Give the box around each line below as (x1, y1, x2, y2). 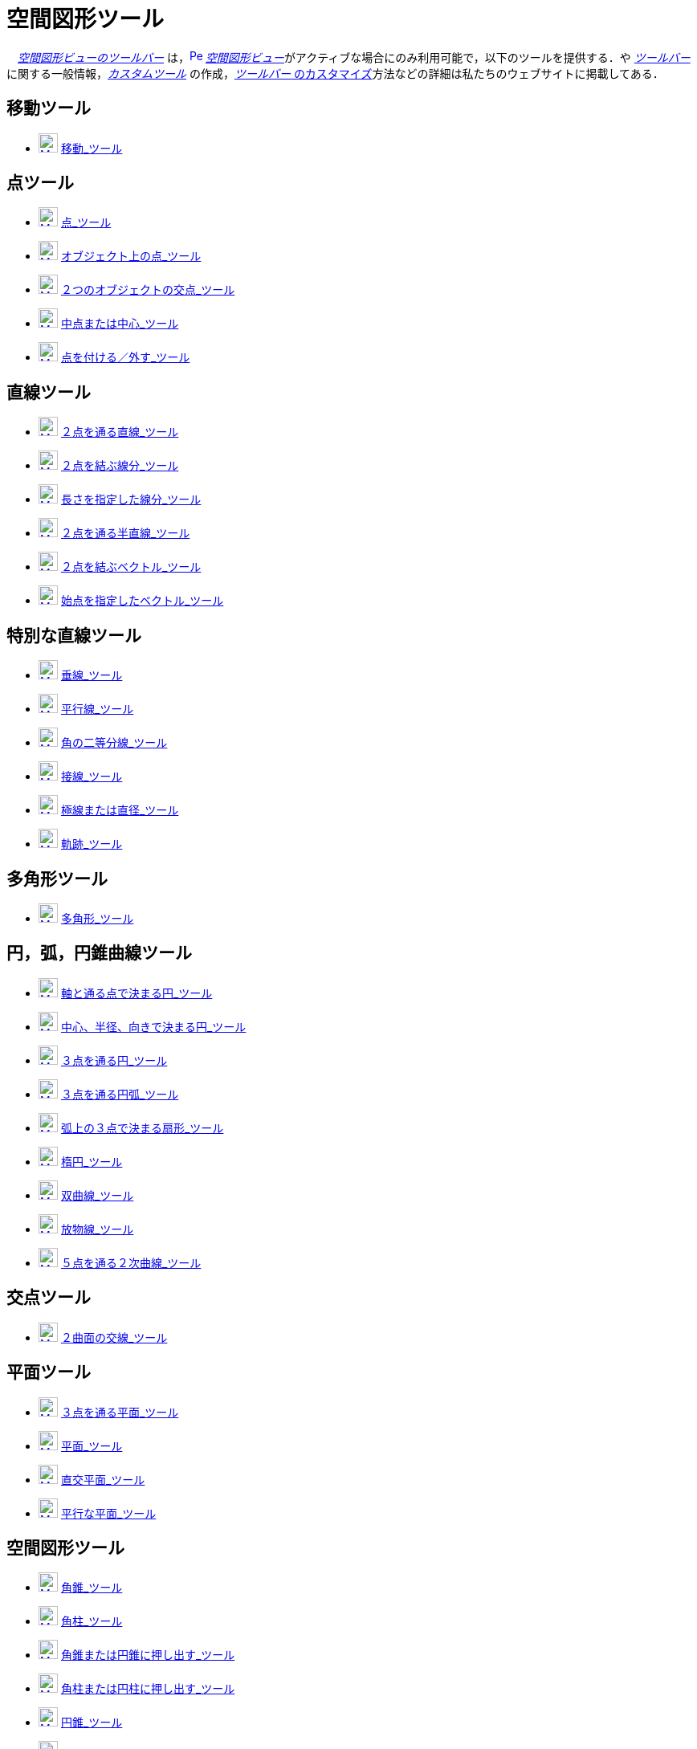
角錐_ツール (60, 1580, 123, 1595)
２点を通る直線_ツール (60, 425, 179, 439)
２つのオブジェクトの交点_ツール (60, 283, 235, 297)
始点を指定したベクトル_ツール (60, 593, 224, 608)
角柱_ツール (60, 1614, 123, 1629)
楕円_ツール (60, 1154, 123, 1168)
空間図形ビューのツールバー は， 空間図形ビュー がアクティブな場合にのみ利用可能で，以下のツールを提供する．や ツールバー (18, 50, 691, 64)
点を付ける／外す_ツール (60, 350, 190, 365)
